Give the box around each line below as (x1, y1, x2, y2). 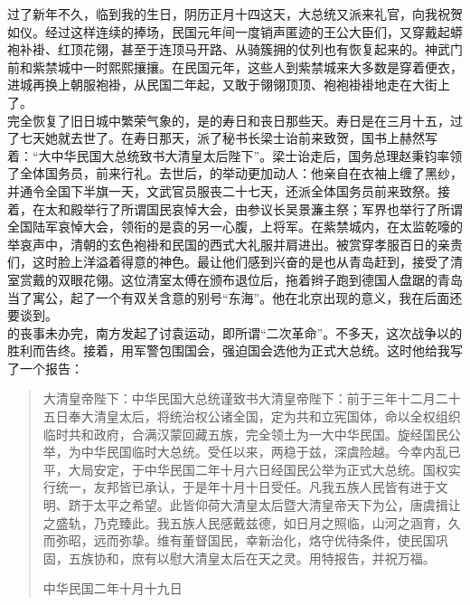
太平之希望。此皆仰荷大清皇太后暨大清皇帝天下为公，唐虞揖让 (93, 496, 461, 515)
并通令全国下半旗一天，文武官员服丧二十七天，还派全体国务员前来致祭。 (7, 181, 437, 200)
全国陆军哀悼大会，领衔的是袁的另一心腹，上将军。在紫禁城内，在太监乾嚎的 (7, 217, 463, 236)
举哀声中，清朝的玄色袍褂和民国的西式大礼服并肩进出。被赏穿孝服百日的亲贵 (7, 234, 463, 253)
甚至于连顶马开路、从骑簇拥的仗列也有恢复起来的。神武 (120, 40, 450, 59)
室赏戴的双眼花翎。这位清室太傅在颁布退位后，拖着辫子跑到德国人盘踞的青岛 (7, 269, 463, 288)
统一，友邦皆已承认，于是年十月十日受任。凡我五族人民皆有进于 (55, 477, 436, 496)
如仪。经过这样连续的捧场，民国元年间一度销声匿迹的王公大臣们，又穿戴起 (7, 22, 450, 41)
